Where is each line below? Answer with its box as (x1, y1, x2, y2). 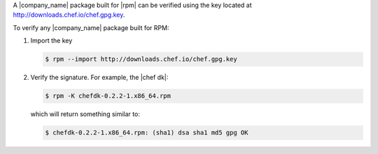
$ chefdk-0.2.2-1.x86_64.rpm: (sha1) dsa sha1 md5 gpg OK (45, 129, 248, 136)
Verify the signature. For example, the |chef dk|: (30, 73, 169, 82)
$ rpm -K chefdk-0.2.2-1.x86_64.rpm (45, 92, 171, 100)
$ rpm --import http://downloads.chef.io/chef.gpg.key (45, 55, 237, 63)
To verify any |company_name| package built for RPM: (13, 23, 169, 31)
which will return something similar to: (30, 110, 140, 118)
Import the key (30, 36, 73, 45)
